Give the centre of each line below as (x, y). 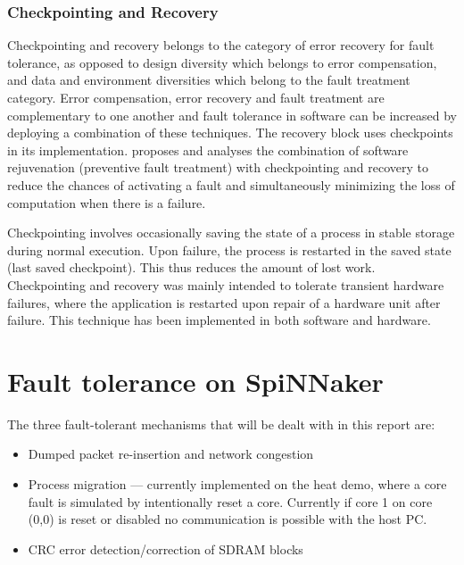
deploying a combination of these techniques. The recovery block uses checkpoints (230, 133)
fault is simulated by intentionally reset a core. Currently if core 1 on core (230, 501)
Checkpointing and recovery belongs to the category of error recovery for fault (221, 45)
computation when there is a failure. (107, 202)
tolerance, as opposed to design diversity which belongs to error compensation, (222, 62)
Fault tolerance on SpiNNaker (195, 381)
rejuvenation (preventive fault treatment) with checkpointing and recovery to (218, 167)
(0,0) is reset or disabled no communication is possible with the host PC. (228, 519)
